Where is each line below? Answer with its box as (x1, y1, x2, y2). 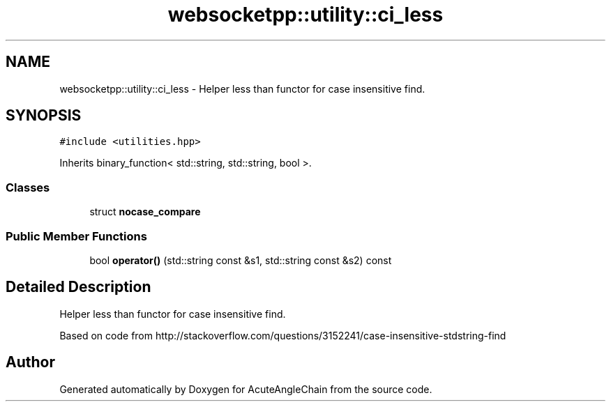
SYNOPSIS (6, 107, 82, 125)
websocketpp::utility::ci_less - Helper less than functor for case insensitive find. (59, 82, 425, 95)
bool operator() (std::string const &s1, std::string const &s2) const (89, 254, 392, 266)
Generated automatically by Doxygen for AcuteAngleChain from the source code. (59, 383, 432, 395)
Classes (6, 180, 50, 194)
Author (6, 353, 55, 371)
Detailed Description (6, 278, 151, 296)
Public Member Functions (6, 229, 147, 243)
